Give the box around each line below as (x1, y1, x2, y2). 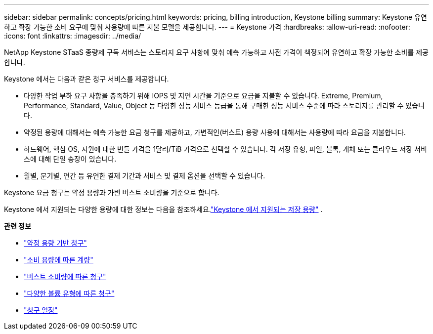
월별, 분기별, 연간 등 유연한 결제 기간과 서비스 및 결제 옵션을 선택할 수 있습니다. (24, 171, 265, 180)
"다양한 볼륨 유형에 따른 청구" (24, 289, 115, 297)
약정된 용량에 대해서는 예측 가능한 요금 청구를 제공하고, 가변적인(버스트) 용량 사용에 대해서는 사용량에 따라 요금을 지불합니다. (24, 128, 406, 136)
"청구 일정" (24, 306, 58, 314)
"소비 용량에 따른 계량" (24, 255, 93, 264)
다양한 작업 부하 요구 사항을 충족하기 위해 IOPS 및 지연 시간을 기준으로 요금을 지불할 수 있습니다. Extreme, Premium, (24, 91, 383, 100)
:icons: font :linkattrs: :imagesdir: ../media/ (4, 32, 141, 40)
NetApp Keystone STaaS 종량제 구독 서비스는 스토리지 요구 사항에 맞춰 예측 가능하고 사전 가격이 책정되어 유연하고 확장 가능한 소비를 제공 (4, 48, 429, 56)
